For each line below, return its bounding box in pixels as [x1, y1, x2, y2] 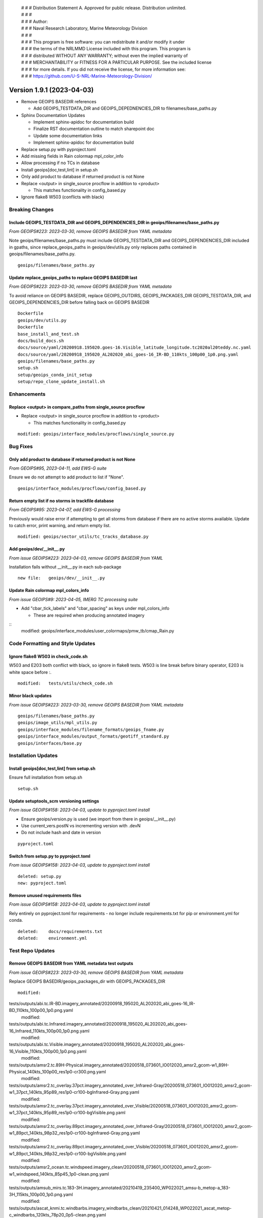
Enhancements [9, 391, 46, 398]
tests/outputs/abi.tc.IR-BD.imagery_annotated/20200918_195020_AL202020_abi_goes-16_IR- [9, 1001, 196, 1007]
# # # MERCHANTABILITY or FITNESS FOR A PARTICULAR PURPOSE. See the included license [21, 59, 212, 65]
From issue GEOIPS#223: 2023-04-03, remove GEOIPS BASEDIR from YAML [9, 555, 163, 561]
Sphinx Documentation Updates [21, 112, 85, 118]
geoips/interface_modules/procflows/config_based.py [18, 485, 146, 491]
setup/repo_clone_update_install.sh [18, 379, 105, 384]
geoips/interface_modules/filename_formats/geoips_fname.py [18, 726, 164, 732]
